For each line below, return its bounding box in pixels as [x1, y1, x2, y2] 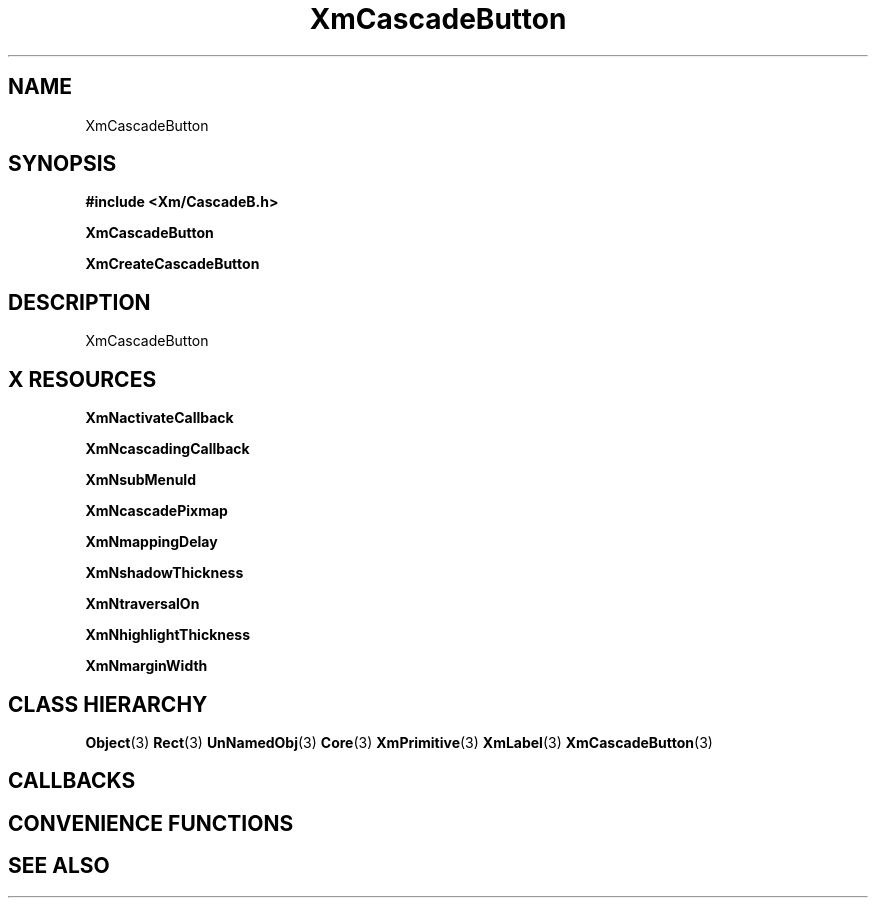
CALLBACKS [8, 768, 136, 794]
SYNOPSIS [8, 151, 117, 177]
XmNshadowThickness [85, 564, 244, 582]
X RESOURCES [8, 366, 157, 392]
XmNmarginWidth [85, 657, 208, 675]
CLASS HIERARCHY [8, 691, 208, 717]
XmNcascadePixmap [85, 502, 228, 520]
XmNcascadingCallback [85, 440, 250, 458]
